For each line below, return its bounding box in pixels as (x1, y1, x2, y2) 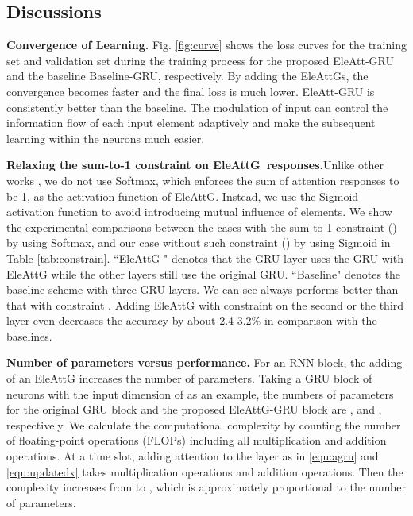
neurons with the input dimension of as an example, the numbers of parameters (6, 385, 394, 402)
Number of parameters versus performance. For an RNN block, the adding (6, 354, 403, 371)
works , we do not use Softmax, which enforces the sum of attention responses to (6, 171, 399, 188)
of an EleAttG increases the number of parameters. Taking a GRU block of (6, 370, 372, 387)
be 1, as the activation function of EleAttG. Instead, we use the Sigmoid (6, 187, 359, 204)
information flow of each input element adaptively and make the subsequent (6, 114, 376, 131)
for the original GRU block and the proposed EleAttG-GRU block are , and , (6, 401, 382, 418)
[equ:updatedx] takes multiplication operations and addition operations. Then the (6, 463, 403, 479)
